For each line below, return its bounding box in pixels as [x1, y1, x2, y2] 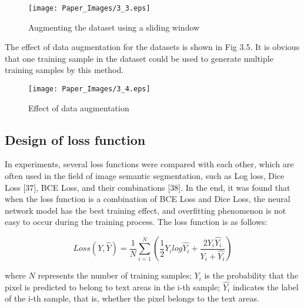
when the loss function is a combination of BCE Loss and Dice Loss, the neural [5, 193, 290, 205]
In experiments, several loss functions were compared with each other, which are [5, 158, 294, 170]
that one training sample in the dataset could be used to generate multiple [5, 52, 273, 64]
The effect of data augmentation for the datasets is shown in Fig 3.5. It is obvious [5, 41, 300, 53]
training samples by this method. [5, 64, 124, 76]
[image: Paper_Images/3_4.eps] [28, 85, 151, 94]
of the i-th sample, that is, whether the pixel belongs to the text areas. [5, 292, 259, 304]
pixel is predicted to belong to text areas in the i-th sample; [5, 280, 221, 293]
